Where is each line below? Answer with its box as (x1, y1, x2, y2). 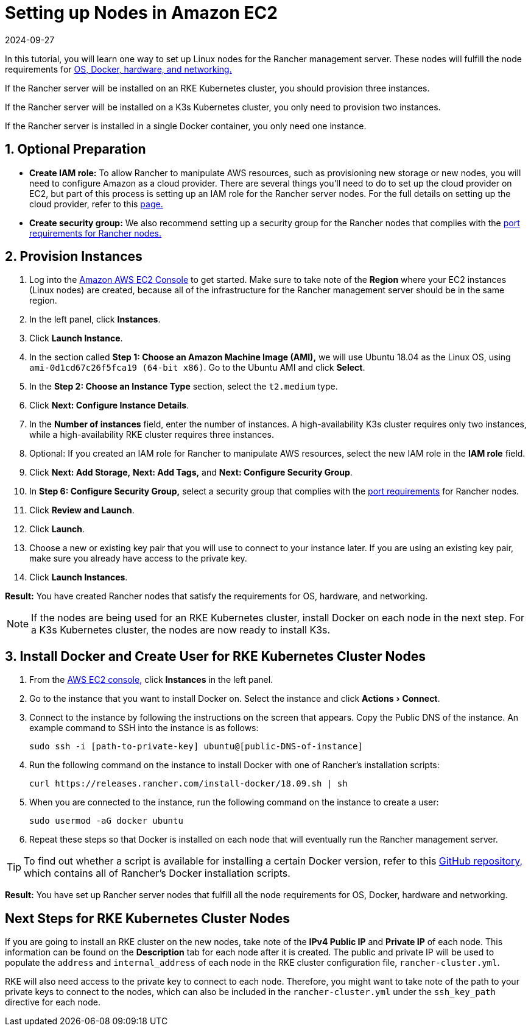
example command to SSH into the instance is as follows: (29, 722, 259, 733)
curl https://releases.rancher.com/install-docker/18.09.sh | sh (29, 779, 348, 789)
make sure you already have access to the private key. (29, 553, 247, 564)
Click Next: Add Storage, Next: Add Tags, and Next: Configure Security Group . (29, 467, 353, 478)
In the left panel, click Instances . (29, 314, 161, 325)
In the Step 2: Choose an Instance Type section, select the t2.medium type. (29, 381, 338, 392)
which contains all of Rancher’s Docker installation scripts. (24, 867, 290, 880)
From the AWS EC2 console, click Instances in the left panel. (29, 674, 273, 685)
